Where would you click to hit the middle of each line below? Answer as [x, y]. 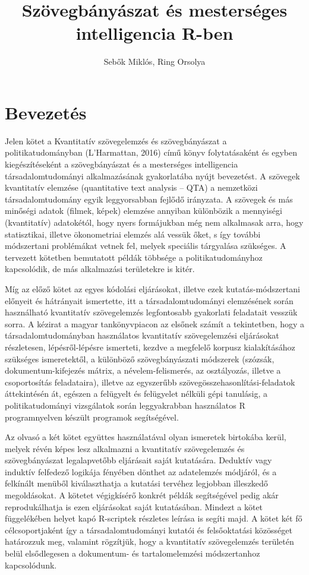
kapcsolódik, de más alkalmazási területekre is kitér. [100, 269]
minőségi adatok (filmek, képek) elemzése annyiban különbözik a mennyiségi [144, 211]
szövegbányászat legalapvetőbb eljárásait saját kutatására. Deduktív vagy [138, 460]
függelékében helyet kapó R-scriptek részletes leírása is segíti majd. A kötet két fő [154, 518]
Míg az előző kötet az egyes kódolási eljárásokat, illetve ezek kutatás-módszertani [152, 288]
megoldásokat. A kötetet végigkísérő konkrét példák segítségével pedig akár [142, 495]
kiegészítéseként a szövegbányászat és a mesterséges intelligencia [122, 164]
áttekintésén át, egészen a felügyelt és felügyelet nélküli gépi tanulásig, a [136, 394]
